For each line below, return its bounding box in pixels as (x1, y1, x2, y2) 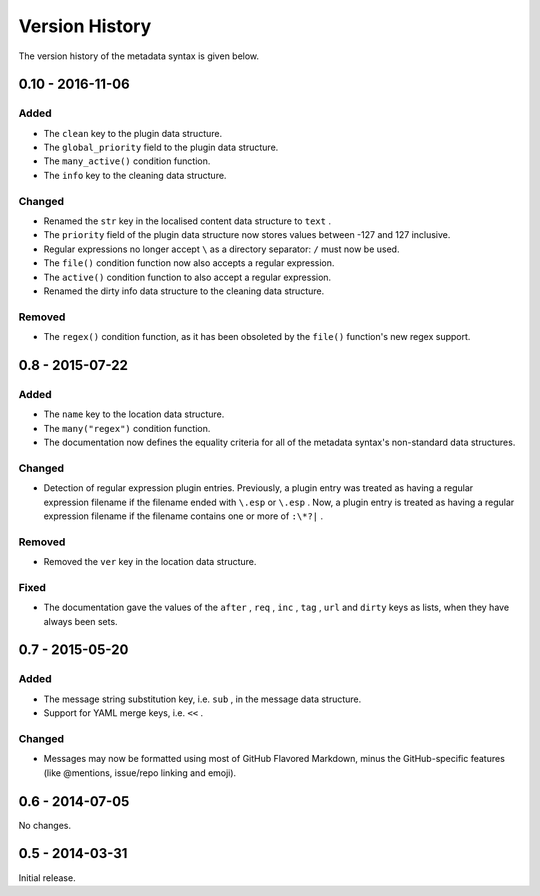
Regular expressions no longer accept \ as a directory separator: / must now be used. (43, 243, 400, 255)
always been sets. (43, 615, 119, 627)
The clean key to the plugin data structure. (43, 127, 223, 139)
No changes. (18, 819, 72, 831)
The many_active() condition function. (43, 155, 211, 167)
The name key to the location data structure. (43, 408, 225, 420)
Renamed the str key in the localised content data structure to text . (43, 215, 332, 227)
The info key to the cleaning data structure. (43, 169, 227, 181)
